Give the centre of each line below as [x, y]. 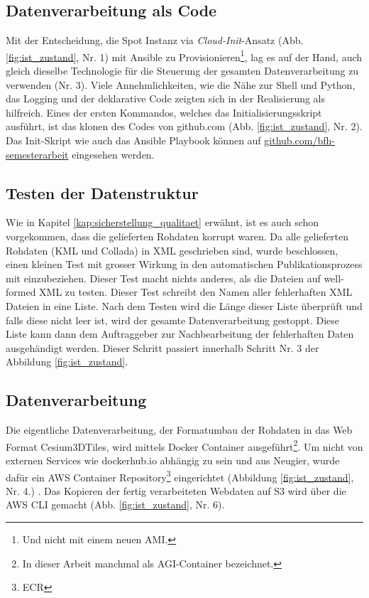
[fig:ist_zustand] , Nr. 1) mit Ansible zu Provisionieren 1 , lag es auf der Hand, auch [184, 55]
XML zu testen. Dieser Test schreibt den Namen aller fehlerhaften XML [196, 292]
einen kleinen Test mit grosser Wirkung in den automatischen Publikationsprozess [184, 264]
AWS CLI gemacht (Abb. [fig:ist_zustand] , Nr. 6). [115, 504]
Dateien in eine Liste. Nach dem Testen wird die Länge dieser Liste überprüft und [184, 305]
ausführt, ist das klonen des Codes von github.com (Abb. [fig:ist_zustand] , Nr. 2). [184, 126]
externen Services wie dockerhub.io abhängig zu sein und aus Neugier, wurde [173, 460]
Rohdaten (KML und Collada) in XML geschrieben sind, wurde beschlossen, [172, 250]
